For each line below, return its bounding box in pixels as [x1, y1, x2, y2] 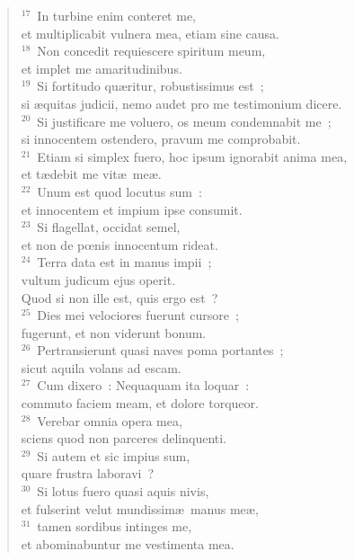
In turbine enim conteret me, [37, 6, 196, 24]
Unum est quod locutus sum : [37, 182, 202, 200]
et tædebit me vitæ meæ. [21, 164, 162, 183]
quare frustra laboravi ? [21, 464, 155, 483]
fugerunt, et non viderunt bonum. [21, 323, 207, 342]
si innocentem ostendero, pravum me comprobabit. [21, 129, 301, 148]
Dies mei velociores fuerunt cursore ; [37, 306, 239, 324]
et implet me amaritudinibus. [21, 58, 182, 77]
